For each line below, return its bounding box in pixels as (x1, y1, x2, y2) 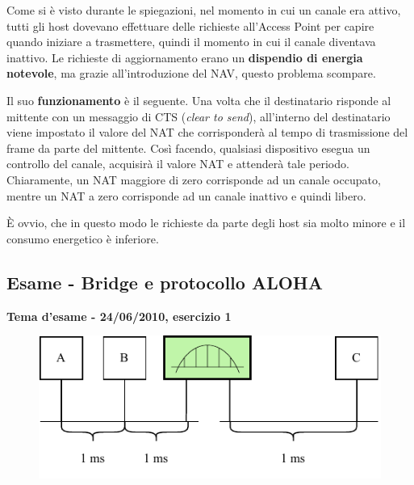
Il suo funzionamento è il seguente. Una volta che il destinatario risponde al (6, 91, 391, 108)
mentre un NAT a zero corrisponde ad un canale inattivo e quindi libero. (6, 187, 366, 204)
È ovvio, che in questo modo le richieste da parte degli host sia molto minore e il (6, 214, 406, 231)
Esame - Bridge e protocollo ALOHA (6, 269, 323, 294)
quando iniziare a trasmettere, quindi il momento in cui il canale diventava (6, 33, 376, 50)
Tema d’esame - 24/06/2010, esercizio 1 (6, 307, 232, 324)
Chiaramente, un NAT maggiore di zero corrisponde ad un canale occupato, (6, 171, 381, 188)
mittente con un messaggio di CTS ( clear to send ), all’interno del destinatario (6, 108, 391, 124)
